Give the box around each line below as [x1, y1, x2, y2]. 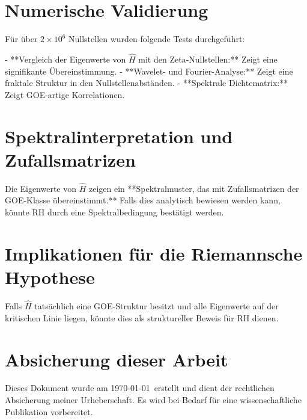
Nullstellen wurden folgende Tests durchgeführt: [68, 32, 245, 45]
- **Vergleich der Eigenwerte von [5, 52, 126, 65]
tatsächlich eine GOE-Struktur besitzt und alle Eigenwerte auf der [34, 300, 279, 312]
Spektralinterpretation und [5, 123, 233, 148]
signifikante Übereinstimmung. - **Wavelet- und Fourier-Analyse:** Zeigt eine [5, 64, 293, 77]
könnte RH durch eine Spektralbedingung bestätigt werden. [5, 206, 224, 218]
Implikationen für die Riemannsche [5, 241, 303, 265]
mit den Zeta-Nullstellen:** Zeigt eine [138, 52, 278, 65]
